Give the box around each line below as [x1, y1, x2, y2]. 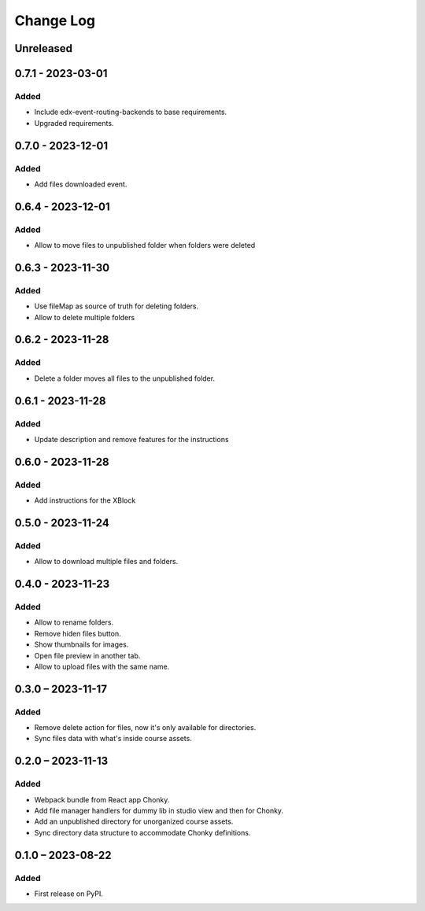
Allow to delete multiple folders [34, 312, 135, 322]
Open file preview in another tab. [34, 651, 141, 660]
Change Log [14, 12, 96, 29]
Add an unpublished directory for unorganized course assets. [34, 817, 234, 826]
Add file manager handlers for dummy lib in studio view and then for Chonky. [34, 806, 283, 816]
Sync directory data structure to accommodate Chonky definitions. [34, 828, 251, 837]
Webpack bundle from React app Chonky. [34, 795, 170, 804]
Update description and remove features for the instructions [34, 434, 229, 444]
